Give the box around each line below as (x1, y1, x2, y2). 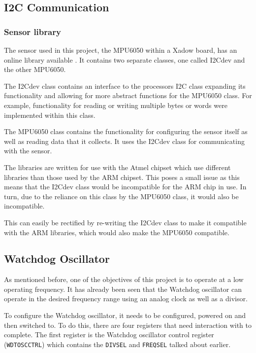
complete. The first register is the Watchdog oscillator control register (4, 329, 214, 340)
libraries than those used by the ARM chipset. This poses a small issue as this (4, 172, 240, 182)
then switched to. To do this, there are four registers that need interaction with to (4, 319, 252, 330)
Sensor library (4, 25, 61, 37)
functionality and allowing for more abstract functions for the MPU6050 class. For (4, 90, 252, 101)
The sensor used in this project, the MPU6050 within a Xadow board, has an (4, 45, 237, 55)
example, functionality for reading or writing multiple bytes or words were (4, 100, 227, 110)
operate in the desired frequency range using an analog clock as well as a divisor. (4, 293, 248, 304)
